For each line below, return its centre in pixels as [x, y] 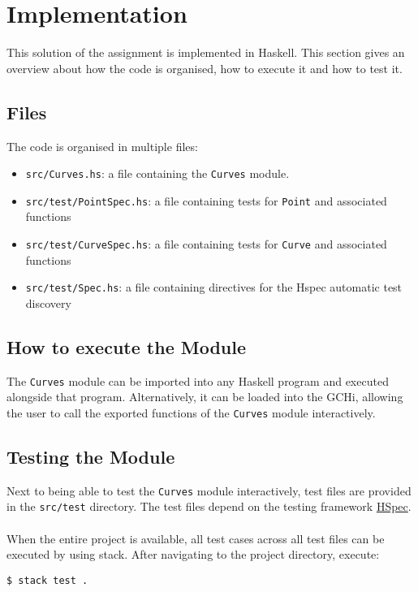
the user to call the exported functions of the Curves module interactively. [191, 412]
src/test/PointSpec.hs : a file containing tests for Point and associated [206, 200]
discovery [48, 302]
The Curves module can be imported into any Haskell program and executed [198, 380]
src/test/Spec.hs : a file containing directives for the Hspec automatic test [214, 287]
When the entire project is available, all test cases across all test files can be [196, 538]
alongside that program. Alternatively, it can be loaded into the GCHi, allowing [205, 397]
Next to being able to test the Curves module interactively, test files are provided [209, 490]
